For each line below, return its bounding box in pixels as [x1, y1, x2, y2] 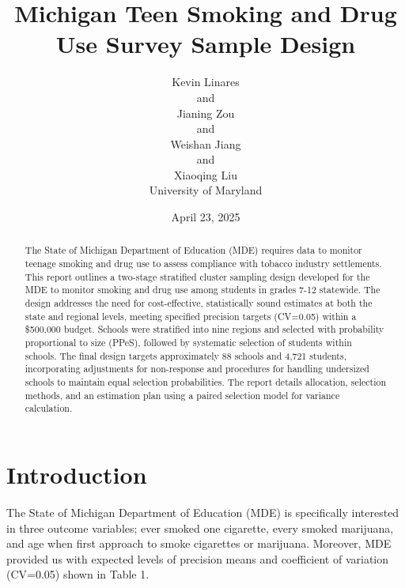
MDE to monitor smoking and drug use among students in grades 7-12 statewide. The [25, 283, 380, 296]
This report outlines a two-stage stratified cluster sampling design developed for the [25, 269, 370, 283]
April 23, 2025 [171, 209, 240, 225]
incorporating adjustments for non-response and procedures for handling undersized [25, 362, 369, 375]
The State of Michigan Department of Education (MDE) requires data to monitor [25, 243, 362, 257]
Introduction [6, 458, 147, 490]
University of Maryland [149, 182, 263, 198]
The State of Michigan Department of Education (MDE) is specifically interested [6, 503, 399, 520]
